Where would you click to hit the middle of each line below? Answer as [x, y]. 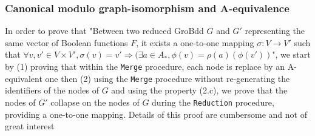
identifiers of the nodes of [52, 90]
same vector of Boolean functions [66, 42]
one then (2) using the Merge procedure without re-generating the [168, 78]
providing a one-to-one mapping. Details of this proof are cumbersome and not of [156, 114]
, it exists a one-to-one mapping [195, 42]
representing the [275, 31]
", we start [291, 54]
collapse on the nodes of [95, 102]
